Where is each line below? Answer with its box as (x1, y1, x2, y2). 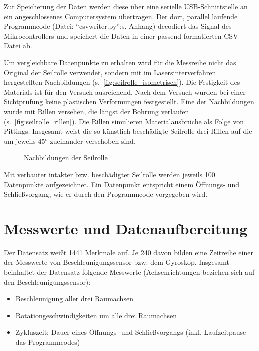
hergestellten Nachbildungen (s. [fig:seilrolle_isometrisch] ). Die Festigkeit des (4, 77, 240, 87)
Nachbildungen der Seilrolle (24, 152, 108, 163)
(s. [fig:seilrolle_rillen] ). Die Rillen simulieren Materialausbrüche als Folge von (4, 116, 244, 126)
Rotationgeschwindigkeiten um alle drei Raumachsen (15, 310, 177, 320)
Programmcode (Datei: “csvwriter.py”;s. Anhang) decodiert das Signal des (4, 21, 232, 31)
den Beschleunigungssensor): (4, 276, 91, 287)
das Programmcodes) (15, 336, 80, 347)
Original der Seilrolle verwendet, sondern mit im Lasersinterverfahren (4, 67, 216, 77)
